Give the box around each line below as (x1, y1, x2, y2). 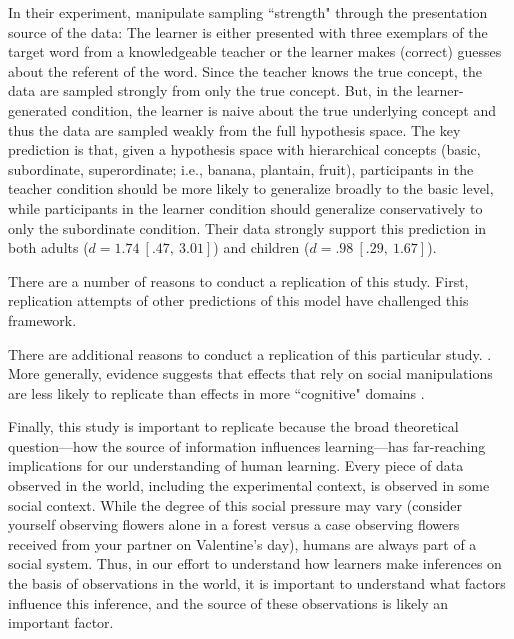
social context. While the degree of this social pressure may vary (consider (8, 494, 463, 515)
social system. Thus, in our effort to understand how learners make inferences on (8, 553, 502, 574)
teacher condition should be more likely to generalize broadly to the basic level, (8, 178, 494, 199)
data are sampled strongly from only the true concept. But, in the (8, 80, 413, 101)
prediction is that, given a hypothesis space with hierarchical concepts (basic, (8, 139, 481, 160)
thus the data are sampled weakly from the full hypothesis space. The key (8, 119, 461, 140)
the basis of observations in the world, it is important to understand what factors (8, 573, 506, 594)
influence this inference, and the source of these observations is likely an (8, 592, 449, 613)
